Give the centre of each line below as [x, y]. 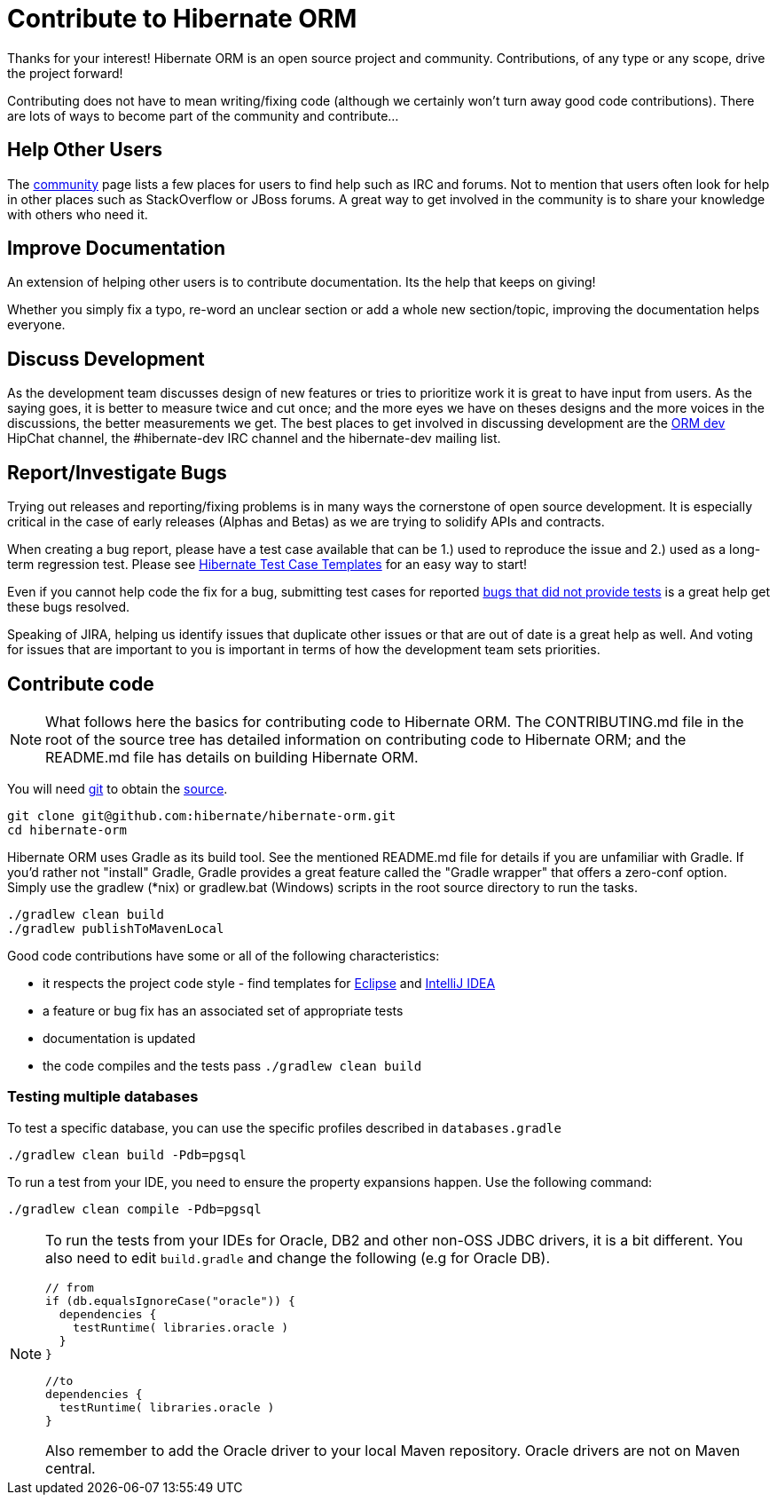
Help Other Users [85, 150]
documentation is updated [119, 1038]
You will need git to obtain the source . [118, 788]
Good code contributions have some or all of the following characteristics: [224, 955]
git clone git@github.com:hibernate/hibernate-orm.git [202, 815]
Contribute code [81, 684]
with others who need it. [78, 214]
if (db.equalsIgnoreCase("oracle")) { [170, 1300]
